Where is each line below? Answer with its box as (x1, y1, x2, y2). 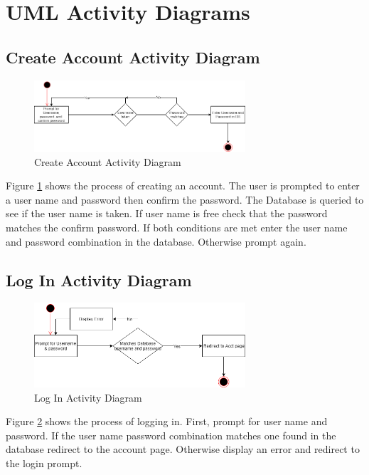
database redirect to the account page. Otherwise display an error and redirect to (6, 442, 360, 456)
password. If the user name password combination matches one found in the (6, 427, 336, 442)
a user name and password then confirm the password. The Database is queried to (6, 192, 364, 207)
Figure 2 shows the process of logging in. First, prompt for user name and (6, 414, 328, 429)
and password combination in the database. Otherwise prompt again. (6, 234, 306, 249)
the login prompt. (6, 455, 82, 470)
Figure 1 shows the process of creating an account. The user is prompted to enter (6, 178, 360, 193)
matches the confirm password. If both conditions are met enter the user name (6, 220, 348, 235)
